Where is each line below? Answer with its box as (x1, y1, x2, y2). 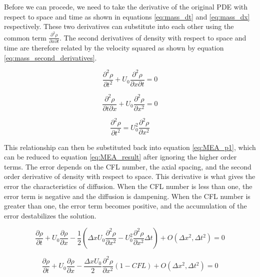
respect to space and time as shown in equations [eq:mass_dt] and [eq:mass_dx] (4, 11, 250, 21)
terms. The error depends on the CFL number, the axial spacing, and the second (4, 161, 251, 171)
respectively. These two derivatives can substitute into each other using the (4, 21, 234, 31)
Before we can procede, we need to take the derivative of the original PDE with (4, 1, 248, 11)
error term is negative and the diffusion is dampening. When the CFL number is (4, 190, 250, 201)
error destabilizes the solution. (4, 210, 96, 220)
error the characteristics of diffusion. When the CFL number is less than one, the (4, 180, 252, 191)
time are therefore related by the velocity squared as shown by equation (4, 42, 224, 52)
